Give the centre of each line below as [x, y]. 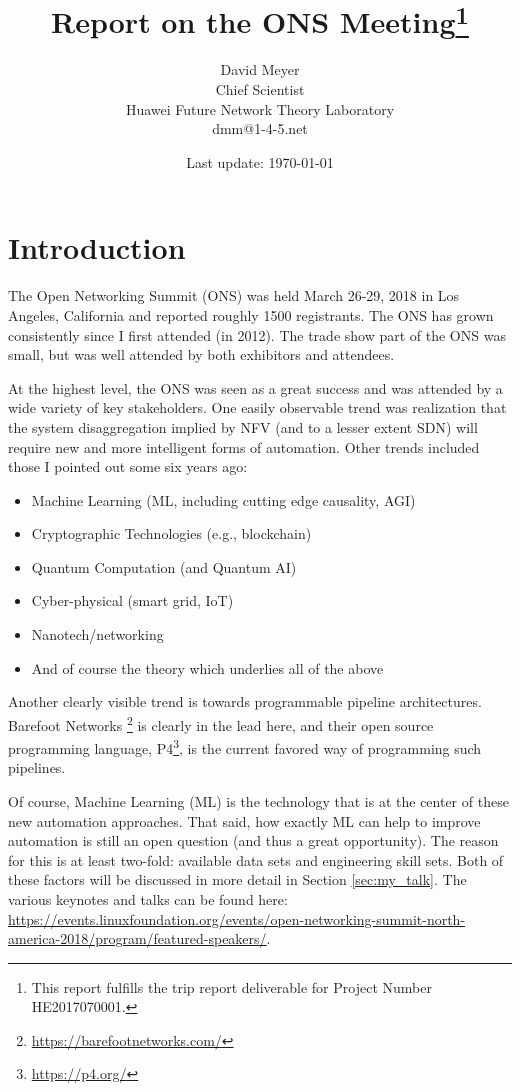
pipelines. [37, 767]
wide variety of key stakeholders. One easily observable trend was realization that [257, 407]
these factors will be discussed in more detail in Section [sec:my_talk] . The [237, 879]
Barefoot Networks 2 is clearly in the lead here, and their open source [221, 723]
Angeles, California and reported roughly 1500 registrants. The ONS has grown [251, 314]
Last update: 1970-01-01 [260, 161]
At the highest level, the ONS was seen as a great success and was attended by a [255, 387]
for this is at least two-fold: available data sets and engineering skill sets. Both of [256, 859]
